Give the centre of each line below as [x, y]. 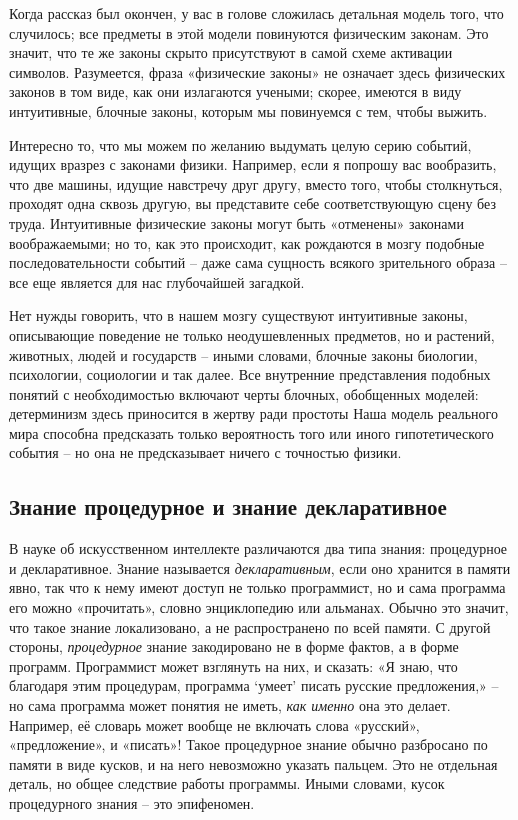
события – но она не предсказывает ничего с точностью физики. [205, 452]
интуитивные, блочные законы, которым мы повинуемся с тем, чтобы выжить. [248, 110]
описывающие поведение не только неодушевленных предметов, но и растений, [252, 334]
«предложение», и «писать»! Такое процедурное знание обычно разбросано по [248, 744]
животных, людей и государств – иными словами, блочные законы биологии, [243, 354]
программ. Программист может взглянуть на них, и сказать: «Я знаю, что [233, 665]
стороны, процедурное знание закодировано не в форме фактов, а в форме [234, 646]
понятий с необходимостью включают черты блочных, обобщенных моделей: [244, 393]
